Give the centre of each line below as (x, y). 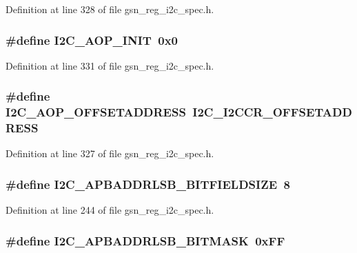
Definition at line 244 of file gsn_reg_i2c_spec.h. (110, 210)
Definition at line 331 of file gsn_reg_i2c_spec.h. (110, 65)
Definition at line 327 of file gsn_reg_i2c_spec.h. (110, 153)
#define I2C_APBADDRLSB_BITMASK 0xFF (145, 240)
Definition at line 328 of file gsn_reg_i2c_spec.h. (110, 9)
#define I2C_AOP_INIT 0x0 (92, 40)
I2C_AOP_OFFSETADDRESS (96, 112)
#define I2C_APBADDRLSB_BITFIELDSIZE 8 (148, 184)
